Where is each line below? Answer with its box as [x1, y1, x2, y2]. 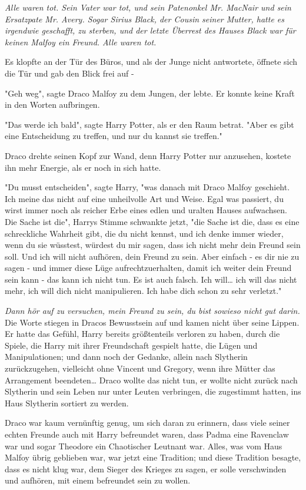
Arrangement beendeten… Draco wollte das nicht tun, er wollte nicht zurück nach [5, 373, 298, 386]
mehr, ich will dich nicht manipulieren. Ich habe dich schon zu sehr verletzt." [5, 284, 282, 297]
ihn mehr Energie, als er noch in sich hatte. [5, 161, 161, 173]
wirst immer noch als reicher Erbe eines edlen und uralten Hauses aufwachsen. [5, 204, 287, 216]
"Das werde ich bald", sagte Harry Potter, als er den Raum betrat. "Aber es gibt [5, 118, 294, 130]
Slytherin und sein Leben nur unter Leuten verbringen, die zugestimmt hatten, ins [5, 385, 301, 398]
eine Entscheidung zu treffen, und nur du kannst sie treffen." [5, 130, 222, 142]
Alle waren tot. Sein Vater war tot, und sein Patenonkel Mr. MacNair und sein [5, 1, 291, 13]
